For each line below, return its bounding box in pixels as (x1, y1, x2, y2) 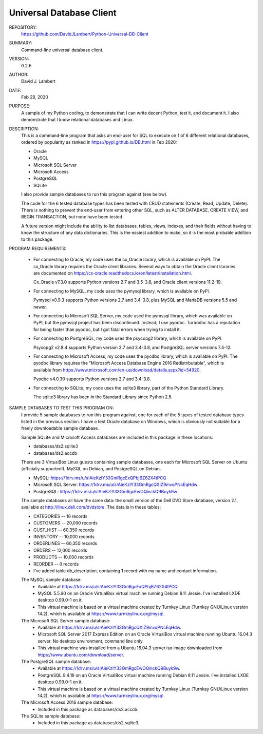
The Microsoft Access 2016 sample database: (21, 699, 113, 705)
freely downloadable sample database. (21, 425, 99, 431)
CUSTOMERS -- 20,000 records (33, 520, 98, 526)
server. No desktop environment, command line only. (38, 638, 144, 644)
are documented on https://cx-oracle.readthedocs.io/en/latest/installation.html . (33, 270, 192, 276)
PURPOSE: (9, 103, 31, 109)
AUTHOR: (9, 71, 29, 77)
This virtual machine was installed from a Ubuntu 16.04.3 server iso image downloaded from (38, 645, 223, 651)
